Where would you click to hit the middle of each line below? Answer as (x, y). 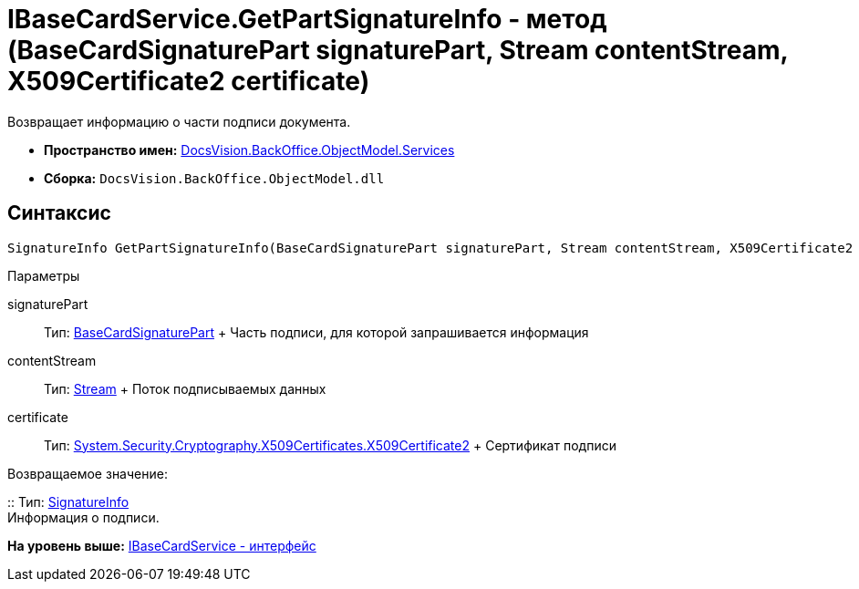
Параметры (44, 275)
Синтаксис (59, 213)
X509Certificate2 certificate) (189, 81)
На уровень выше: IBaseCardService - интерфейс (162, 545)
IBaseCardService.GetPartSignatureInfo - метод (307, 19)
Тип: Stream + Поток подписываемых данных (185, 388)
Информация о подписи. (83, 517)
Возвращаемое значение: (88, 473)
